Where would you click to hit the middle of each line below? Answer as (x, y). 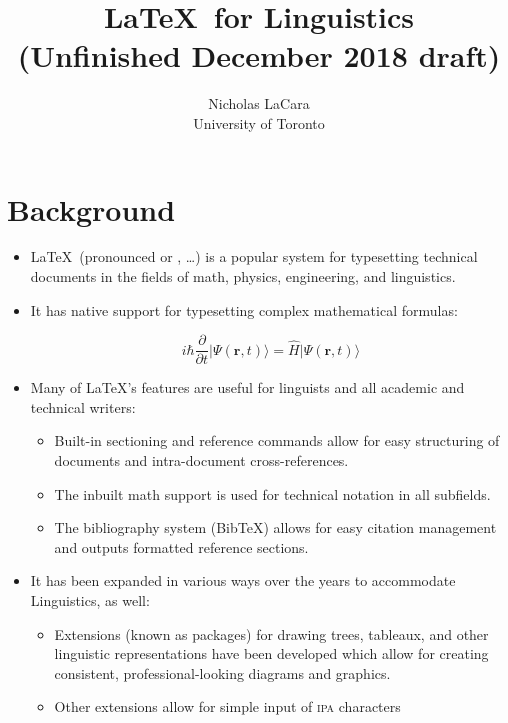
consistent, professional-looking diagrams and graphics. (222, 672)
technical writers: (83, 406)
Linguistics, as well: (90, 600)
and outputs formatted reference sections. (181, 546)
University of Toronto (259, 122)
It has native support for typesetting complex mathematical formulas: (244, 309)
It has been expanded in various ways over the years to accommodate (243, 580)
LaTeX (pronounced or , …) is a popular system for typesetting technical (254, 256)
